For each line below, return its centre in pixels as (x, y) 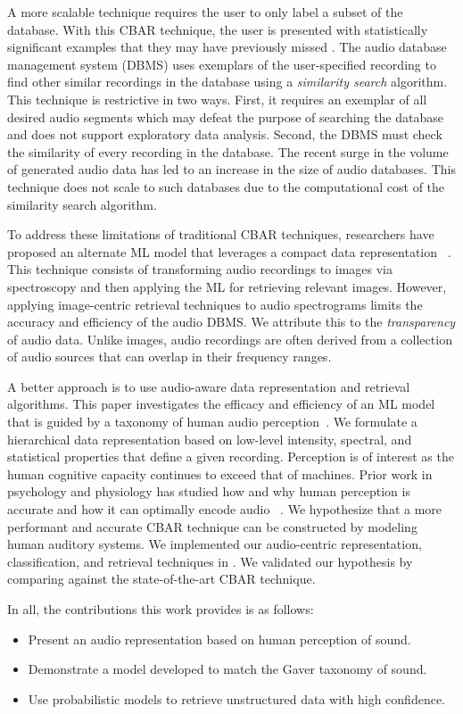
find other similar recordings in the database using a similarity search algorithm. (227, 82)
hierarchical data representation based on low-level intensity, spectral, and (210, 439)
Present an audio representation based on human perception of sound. (219, 639)
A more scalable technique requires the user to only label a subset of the (205, 12)
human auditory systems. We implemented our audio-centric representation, (215, 544)
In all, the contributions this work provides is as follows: (161, 609)
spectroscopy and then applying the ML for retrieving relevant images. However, (227, 286)
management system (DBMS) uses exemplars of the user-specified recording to (222, 64)
